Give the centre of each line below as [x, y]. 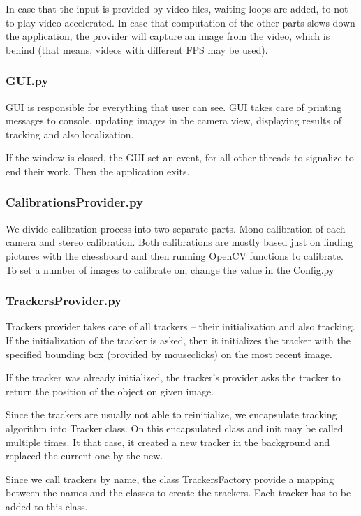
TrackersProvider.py [64, 301]
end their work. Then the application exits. [98, 171]
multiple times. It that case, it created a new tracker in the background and [168, 442]
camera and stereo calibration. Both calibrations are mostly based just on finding [179, 242]
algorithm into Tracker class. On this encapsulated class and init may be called [175, 428]
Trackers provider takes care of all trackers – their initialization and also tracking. [180, 326]
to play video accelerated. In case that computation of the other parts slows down [180, 22]
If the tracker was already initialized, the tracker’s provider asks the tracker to [173, 377]
